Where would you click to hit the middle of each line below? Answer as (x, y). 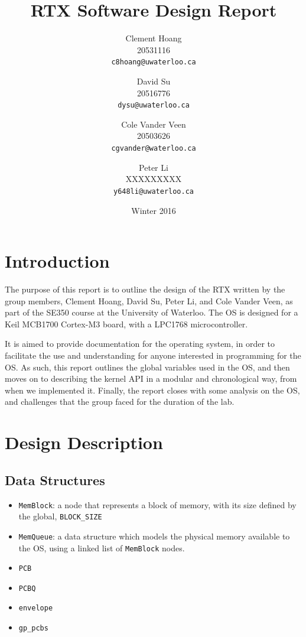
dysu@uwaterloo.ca (154, 105)
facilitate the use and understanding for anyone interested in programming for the (153, 355)
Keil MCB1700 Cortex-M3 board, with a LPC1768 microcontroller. (126, 324)
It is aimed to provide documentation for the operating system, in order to (140, 344)
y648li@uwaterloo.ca (154, 191)
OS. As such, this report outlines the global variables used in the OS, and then (147, 367)
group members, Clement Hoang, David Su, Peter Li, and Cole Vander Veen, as (149, 300)
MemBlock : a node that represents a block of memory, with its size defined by (157, 504)
